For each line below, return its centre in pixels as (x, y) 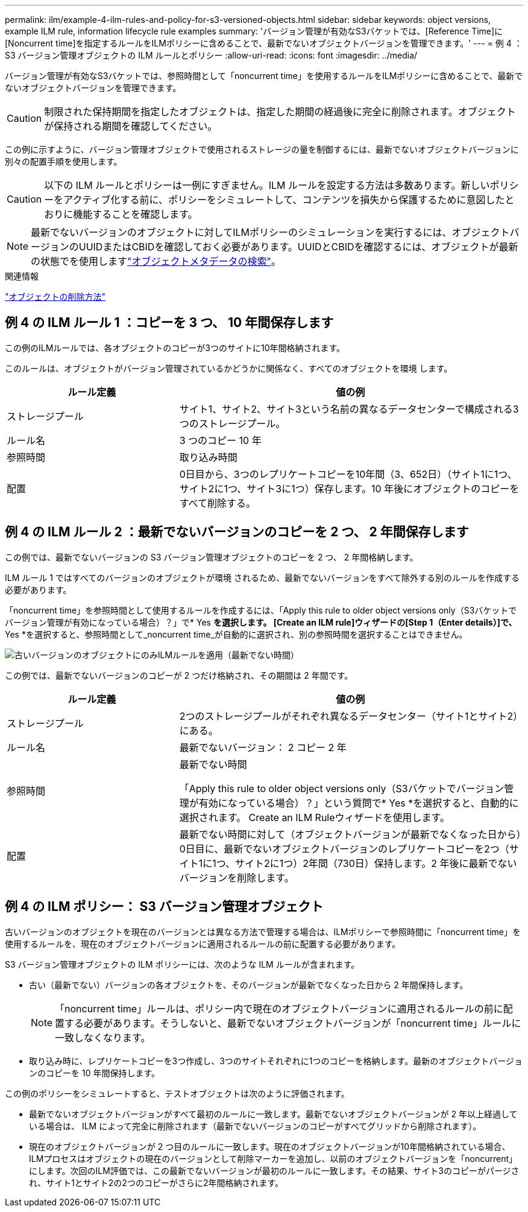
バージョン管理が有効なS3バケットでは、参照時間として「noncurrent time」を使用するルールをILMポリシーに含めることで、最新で (264, 76)
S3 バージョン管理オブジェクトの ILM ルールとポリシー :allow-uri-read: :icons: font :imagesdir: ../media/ (211, 55)
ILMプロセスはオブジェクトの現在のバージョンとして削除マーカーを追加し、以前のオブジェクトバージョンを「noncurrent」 (273, 1158)
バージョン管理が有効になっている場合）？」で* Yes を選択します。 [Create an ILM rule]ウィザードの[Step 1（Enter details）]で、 (261, 622)
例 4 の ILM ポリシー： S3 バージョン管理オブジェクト (164, 907)
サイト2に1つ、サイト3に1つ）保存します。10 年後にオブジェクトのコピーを (349, 488)
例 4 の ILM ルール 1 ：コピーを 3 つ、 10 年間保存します (169, 323)
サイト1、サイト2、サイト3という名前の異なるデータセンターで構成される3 (349, 409)
